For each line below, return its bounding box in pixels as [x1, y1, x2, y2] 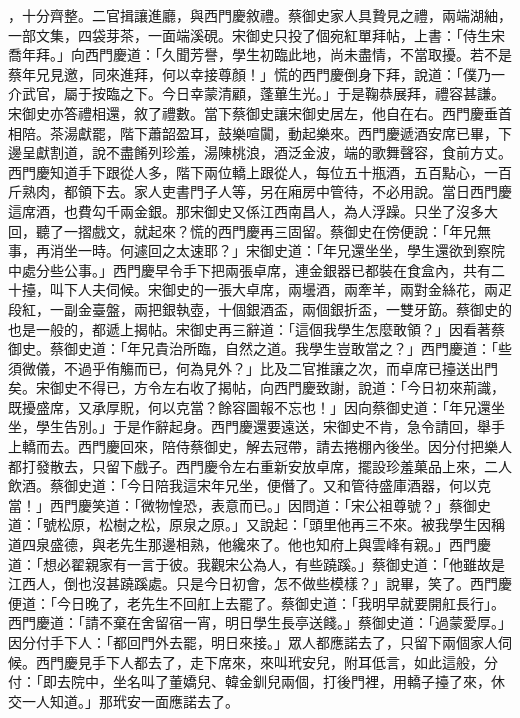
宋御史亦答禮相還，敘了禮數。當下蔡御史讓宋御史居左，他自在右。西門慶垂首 [8, 102, 512, 123]
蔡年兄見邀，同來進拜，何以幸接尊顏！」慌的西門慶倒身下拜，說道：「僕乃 [8, 63, 491, 84]
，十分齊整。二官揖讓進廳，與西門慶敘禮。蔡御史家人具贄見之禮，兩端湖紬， [8, 5, 512, 25]
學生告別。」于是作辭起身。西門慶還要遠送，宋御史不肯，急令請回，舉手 [35, 416, 505, 437]
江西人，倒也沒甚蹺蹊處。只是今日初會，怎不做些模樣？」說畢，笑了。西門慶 [8, 573, 512, 594]
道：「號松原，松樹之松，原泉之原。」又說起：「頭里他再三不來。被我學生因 [8, 514, 491, 535]
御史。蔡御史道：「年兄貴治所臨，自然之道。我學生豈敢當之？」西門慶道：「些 [8, 338, 512, 359]
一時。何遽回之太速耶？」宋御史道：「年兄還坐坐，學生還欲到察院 [77, 240, 505, 261]
